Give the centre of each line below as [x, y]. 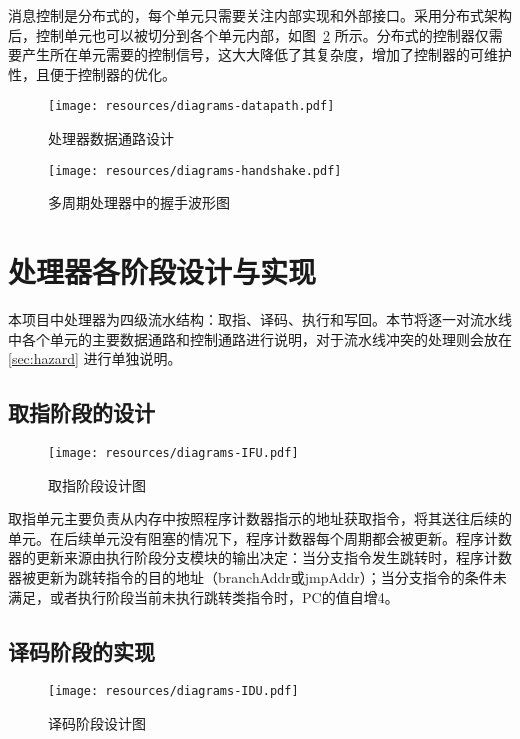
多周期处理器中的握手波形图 [139, 202]
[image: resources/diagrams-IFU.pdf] [173, 452]
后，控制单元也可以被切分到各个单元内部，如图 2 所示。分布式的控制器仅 [248, 34]
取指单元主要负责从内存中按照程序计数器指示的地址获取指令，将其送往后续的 [260, 518]
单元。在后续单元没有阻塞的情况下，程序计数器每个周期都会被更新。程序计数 [260, 537]
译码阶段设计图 [97, 723]
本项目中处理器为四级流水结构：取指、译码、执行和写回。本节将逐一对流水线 [260, 319]
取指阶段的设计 [81, 412]
